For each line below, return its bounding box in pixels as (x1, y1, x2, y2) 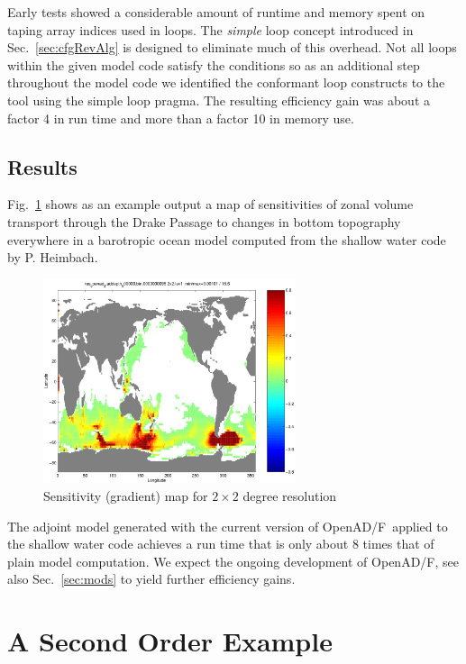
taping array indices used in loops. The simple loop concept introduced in (7, 20, 414, 39)
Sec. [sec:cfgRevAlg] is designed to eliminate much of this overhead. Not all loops (7, 38, 457, 57)
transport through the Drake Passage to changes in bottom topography (7, 212, 401, 231)
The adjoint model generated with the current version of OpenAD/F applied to (7, 516, 448, 535)
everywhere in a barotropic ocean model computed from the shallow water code (7, 230, 446, 249)
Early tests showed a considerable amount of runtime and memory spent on (7, 3, 425, 21)
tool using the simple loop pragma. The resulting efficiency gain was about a (7, 90, 430, 109)
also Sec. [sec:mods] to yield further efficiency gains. (7, 569, 296, 588)
